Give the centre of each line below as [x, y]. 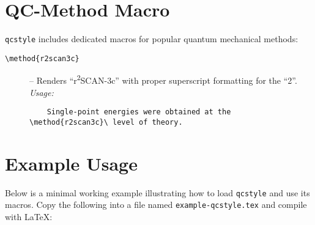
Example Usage [71, 163]
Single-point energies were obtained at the [139, 112]
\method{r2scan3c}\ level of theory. [106, 122]
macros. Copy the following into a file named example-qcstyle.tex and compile [156, 205]
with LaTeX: [29, 217]
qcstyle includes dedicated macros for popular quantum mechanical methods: [152, 39]
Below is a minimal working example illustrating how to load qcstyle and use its [157, 192]
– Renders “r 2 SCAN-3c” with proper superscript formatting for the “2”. [163, 79]
